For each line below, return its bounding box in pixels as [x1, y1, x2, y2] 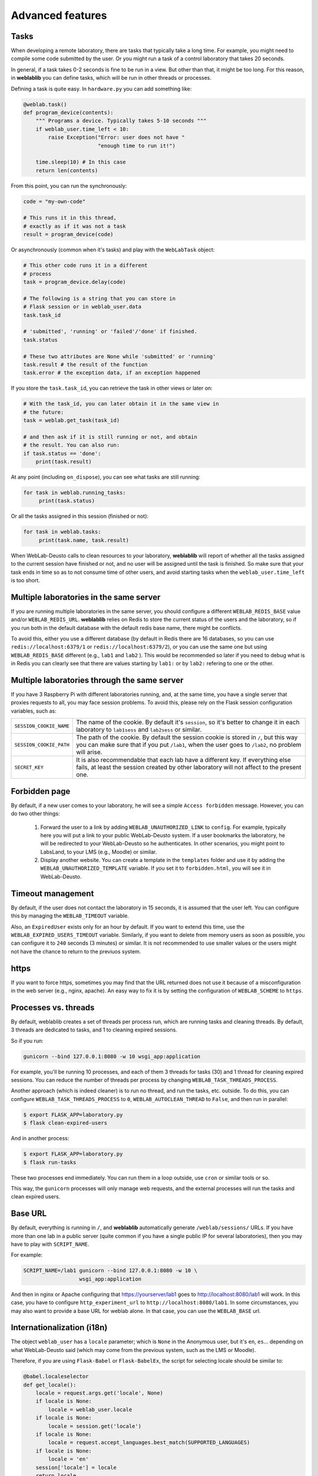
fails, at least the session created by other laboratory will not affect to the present [75, 763, 302, 772]
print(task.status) [38, 498, 95, 504]
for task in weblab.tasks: [23, 528, 101, 535]
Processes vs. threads [11, 1002, 95, 1013]
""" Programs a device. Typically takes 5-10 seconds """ [35, 117, 207, 124]
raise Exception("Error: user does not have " [48, 134, 185, 141]
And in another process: [11, 1135, 69, 1142]
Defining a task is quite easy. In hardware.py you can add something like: [11, 85, 192, 92]
